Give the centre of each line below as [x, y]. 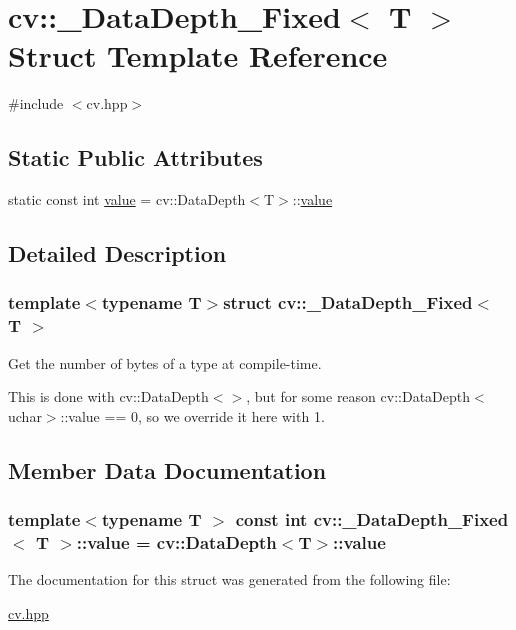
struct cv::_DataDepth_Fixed [348, 302]
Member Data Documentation [167, 469]
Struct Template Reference [198, 55]
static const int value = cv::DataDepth [127, 199]
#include [36, 103]
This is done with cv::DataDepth [108, 396]
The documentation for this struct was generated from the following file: [229, 579]
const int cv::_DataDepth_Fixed [372, 519]
